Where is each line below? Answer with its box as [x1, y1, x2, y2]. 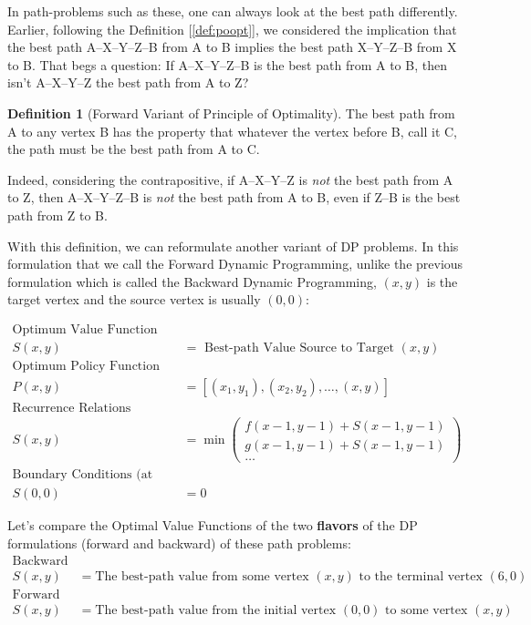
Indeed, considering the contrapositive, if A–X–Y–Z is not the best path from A [7, 169, 453, 189]
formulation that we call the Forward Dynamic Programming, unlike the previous [7, 254, 463, 273]
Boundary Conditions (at [12, 468, 153, 482]
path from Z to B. [7, 205, 108, 224]
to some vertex [385, 603, 468, 617]
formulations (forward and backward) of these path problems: [7, 533, 351, 552]
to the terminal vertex [359, 569, 483, 583]
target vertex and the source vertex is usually [7, 290, 261, 309]
